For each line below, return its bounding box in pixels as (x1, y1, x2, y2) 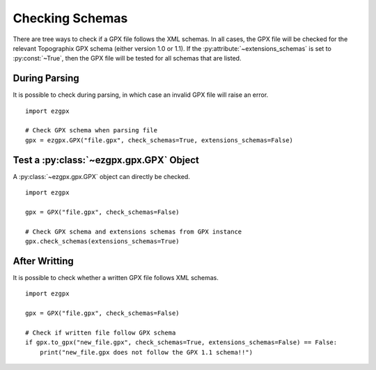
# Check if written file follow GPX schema (25, 328, 176, 337)
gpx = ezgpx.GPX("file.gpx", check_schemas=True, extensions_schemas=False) (25, 136, 294, 144)
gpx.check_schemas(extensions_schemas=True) (25, 238, 180, 245)
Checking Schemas (13, 10, 128, 26)
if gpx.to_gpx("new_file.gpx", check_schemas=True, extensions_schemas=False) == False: (25, 339, 338, 346)
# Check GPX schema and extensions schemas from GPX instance (25, 227, 242, 236)
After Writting (13, 255, 75, 267)
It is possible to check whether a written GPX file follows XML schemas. (13, 273, 219, 282)
